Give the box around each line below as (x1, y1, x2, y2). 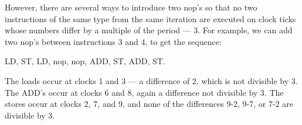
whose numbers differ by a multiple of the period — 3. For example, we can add (5, 24, 293, 36)
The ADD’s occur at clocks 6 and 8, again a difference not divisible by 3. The (5, 86, 284, 98)
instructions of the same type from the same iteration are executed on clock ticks (5, 12, 296, 25)
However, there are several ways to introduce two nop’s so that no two (5, 1, 257, 13)
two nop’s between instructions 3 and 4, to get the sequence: (5, 35, 222, 47)
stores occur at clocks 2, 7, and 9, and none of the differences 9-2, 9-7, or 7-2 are (5, 98, 293, 110)
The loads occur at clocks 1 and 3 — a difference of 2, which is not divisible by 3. (5, 74, 298, 86)
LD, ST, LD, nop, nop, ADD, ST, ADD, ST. (5, 55, 165, 67)
